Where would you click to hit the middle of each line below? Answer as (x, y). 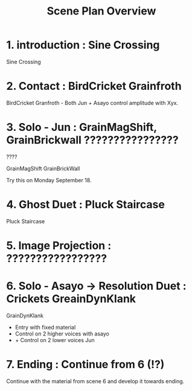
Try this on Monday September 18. (49, 180)
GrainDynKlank (25, 316)
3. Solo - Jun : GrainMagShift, (82, 127)
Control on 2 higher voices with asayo (62, 334)
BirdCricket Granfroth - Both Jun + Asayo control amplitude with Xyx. (92, 103)
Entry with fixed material (45, 327)
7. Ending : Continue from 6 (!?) (85, 365)
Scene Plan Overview (101, 11)
